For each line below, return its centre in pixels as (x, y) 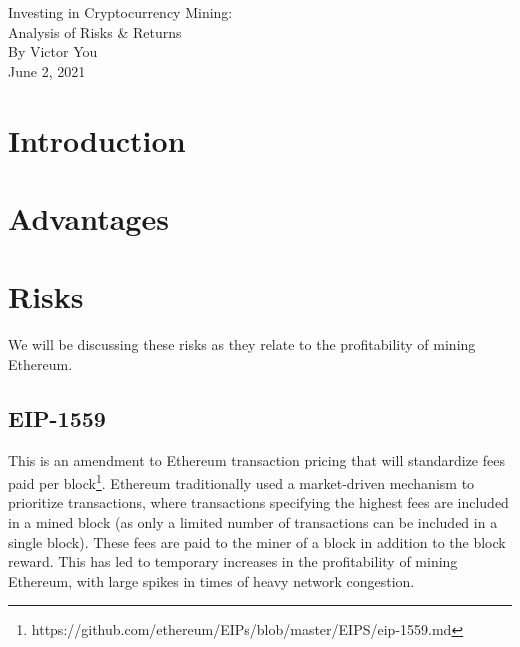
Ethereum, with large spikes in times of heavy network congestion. (211, 580)
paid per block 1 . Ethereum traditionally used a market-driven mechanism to (241, 481)
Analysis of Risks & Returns (95, 31)
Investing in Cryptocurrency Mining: (120, 12)
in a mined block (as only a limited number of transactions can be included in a (253, 522)
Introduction (97, 139)
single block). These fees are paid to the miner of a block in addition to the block (257, 541)
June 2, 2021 (47, 70)
